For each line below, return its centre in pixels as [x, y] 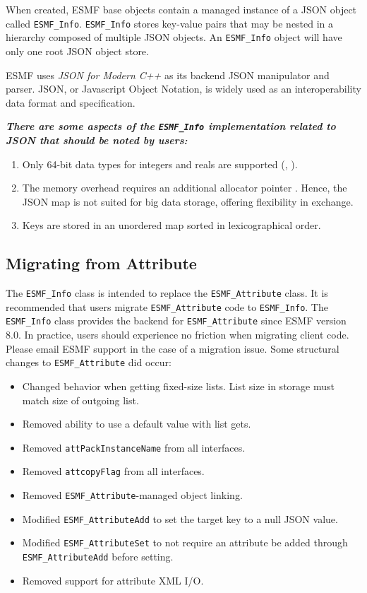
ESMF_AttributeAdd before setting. [98, 556]
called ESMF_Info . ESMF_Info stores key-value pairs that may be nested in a [170, 23]
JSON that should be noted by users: [97, 140]
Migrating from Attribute [101, 263]
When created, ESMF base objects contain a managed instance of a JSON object [181, 9]
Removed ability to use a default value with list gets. [137, 424]
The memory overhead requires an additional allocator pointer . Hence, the [185, 188]
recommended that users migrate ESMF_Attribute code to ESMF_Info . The [167, 306]
